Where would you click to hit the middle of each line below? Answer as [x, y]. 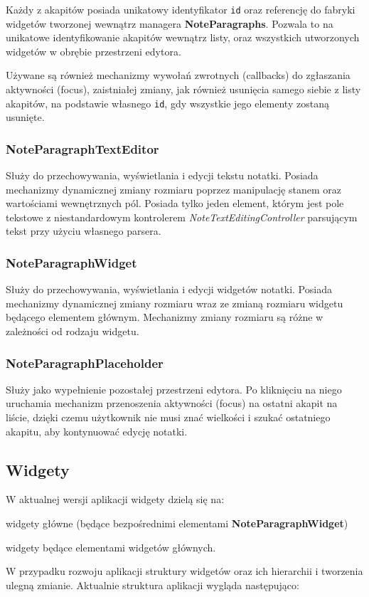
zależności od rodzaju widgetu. [73, 331]
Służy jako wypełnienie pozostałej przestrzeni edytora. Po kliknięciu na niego [174, 389]
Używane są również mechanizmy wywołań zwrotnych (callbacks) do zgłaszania [178, 75]
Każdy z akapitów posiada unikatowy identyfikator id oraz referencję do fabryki [181, 9]
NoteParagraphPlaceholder [85, 363]
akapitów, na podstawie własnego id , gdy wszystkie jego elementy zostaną [167, 103]
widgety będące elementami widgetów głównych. [111, 547]
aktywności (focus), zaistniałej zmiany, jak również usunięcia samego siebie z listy [183, 89]
